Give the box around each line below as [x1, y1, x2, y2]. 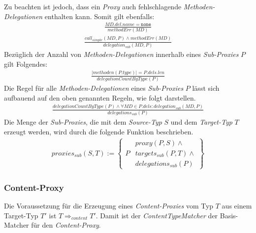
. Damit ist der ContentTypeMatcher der [96, 210, 218, 220]
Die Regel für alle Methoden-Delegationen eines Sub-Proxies [4, 83, 184, 93]
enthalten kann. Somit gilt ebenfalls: [44, 11, 155, 21]
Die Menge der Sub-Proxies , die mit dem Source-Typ [4, 117, 162, 127]
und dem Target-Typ [170, 117, 232, 127]
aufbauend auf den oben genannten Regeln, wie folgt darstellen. [4, 92, 196, 103]
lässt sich [192, 83, 220, 93]
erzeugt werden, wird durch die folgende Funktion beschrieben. [4, 126, 193, 136]
